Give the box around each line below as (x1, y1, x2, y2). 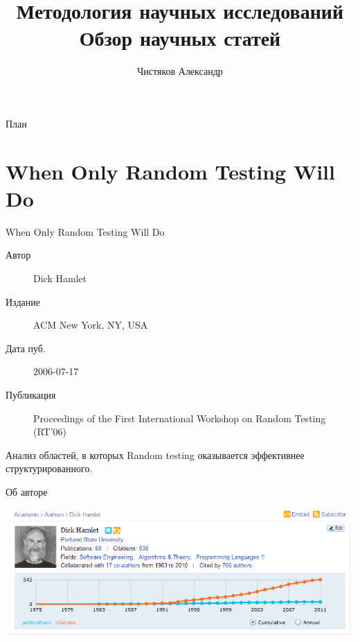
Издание (6, 294, 40, 309)
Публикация (6, 387, 56, 401)
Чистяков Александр (137, 64, 223, 78)
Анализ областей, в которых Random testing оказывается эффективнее (6, 447, 305, 462)
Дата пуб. (6, 340, 46, 355)
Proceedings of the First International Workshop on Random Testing (33, 410, 326, 425)
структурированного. (6, 461, 93, 476)
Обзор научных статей (79, 24, 281, 52)
